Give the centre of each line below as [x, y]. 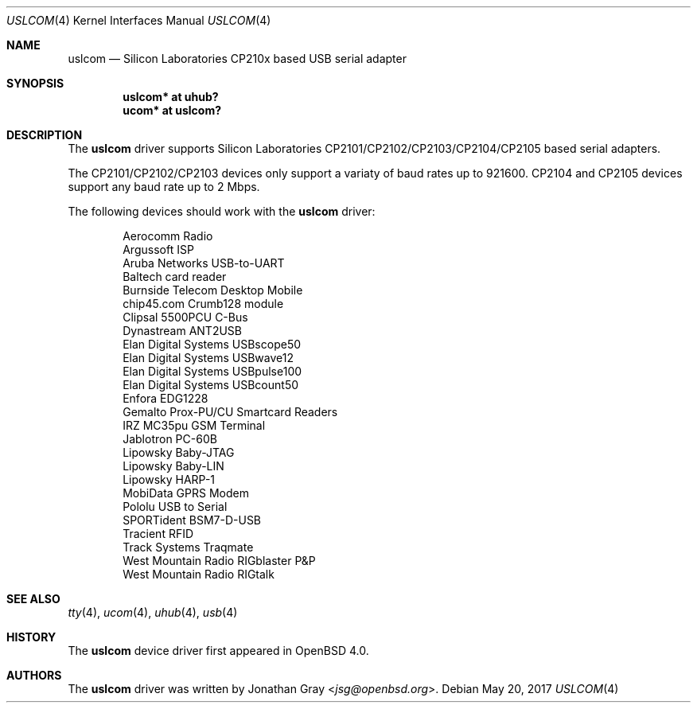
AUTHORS [34, 675]
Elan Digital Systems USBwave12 [208, 358]
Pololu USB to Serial [175, 506]
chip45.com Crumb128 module [203, 304]
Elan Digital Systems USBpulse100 [212, 371]
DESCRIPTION [45, 135]
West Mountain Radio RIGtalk [199, 574]
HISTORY [31, 637]
